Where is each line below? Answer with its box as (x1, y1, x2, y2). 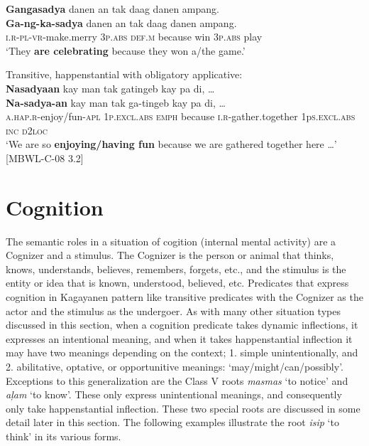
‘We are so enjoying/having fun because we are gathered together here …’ (6, 137, 337, 152)
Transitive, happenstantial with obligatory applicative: (6, 67, 243, 82)
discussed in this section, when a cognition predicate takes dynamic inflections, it (6, 317, 358, 332)
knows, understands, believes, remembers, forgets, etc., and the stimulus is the (6, 261, 346, 276)
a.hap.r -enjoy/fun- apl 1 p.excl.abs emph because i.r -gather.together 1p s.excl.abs (6, 109, 356, 124)
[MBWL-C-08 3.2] (6, 150, 84, 165)
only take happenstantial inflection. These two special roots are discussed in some (6, 400, 360, 415)
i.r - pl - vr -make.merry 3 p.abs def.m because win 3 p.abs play (6, 29, 263, 44)
